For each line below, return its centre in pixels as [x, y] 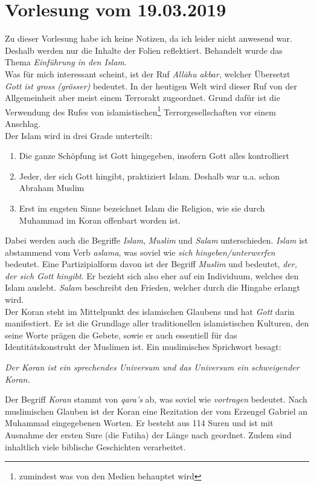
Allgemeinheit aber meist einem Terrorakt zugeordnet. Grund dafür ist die [143, 98]
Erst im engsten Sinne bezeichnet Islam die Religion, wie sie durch [142, 208]
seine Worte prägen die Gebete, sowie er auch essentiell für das [121, 335]
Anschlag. [23, 123]
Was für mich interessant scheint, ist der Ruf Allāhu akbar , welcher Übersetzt [148, 73]
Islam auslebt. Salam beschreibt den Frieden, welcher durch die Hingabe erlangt [152, 287]
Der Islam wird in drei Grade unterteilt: [79, 135]
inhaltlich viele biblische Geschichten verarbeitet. [95, 446]
